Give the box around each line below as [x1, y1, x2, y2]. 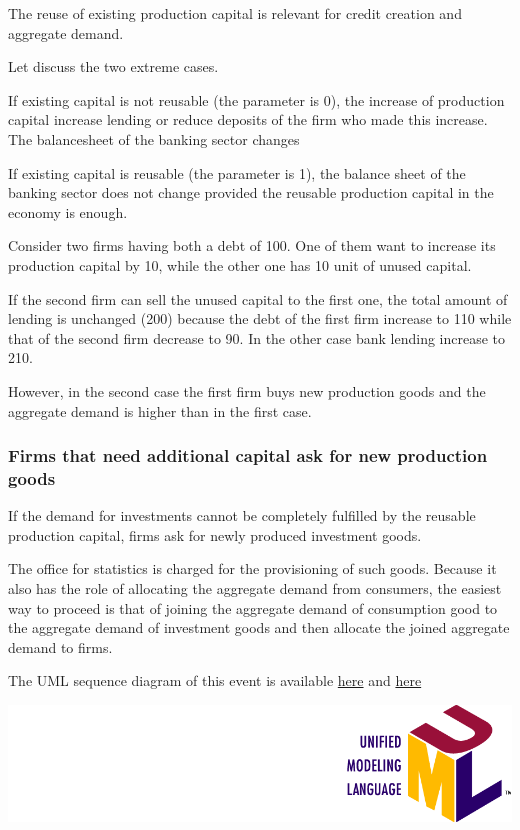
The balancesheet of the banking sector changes [8, 128, 300, 149]
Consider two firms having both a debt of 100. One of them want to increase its [8, 235, 496, 256]
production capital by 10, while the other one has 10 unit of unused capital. [8, 254, 472, 275]
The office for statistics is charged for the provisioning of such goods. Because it [8, 558, 497, 579]
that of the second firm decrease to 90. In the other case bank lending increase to [8, 327, 506, 348]
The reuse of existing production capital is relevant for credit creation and [8, 3, 462, 23]
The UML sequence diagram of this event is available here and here [8, 670, 422, 691]
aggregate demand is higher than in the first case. [8, 400, 312, 421]
